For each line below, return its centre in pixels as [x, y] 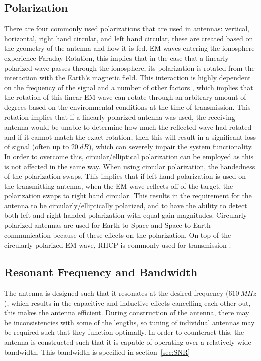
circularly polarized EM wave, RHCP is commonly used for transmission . [118, 245]
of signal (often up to [37, 146]
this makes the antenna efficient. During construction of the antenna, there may [127, 313]
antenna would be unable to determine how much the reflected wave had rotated [128, 127]
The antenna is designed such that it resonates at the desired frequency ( [116, 293]
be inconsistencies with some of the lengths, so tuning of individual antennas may [129, 322]
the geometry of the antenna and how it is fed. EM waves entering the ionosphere [129, 48]
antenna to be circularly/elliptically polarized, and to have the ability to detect [126, 205]
